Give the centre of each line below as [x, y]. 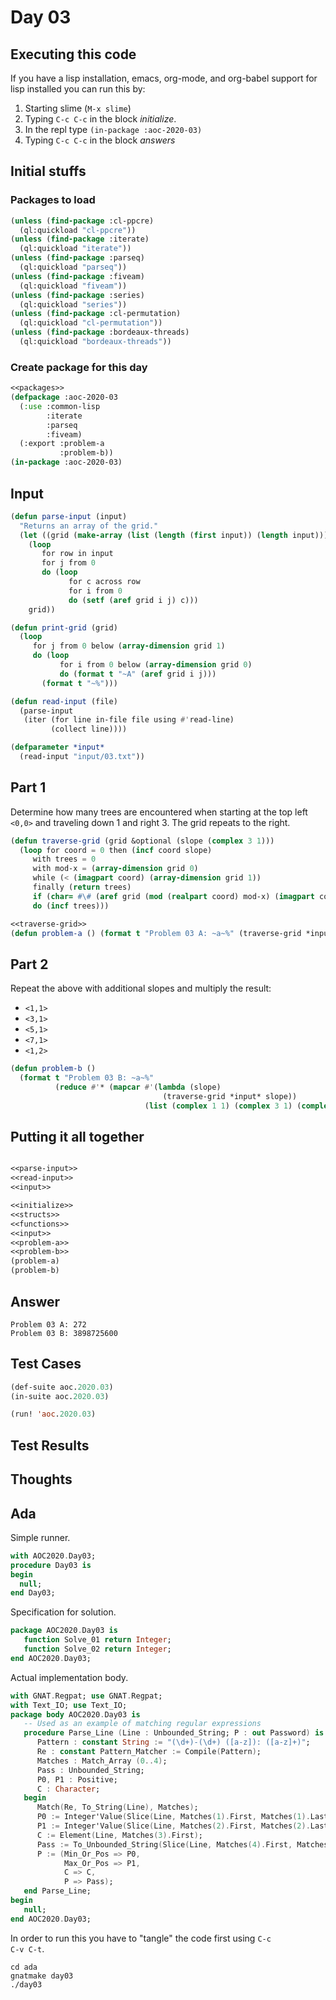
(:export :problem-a [62, 444]
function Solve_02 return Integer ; [97, 1649]
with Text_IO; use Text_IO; [69, 1705]
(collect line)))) [89, 729]
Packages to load [53, 200]
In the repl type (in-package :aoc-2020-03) [113, 129]
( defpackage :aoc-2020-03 [64, 397]
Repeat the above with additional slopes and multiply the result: [141, 988]
